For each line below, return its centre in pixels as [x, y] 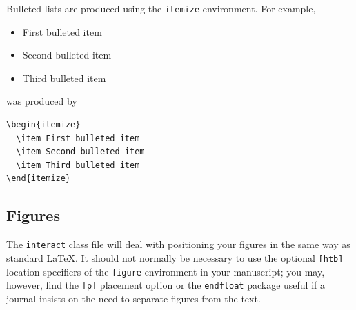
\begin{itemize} [43, 125]
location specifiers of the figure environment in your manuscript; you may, [166, 271]
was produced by [42, 101]
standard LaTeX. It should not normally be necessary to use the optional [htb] [175, 257]
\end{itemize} [39, 179]
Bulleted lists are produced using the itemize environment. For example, [161, 8]
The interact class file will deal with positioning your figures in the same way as [178, 244]
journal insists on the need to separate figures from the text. [133, 298]
